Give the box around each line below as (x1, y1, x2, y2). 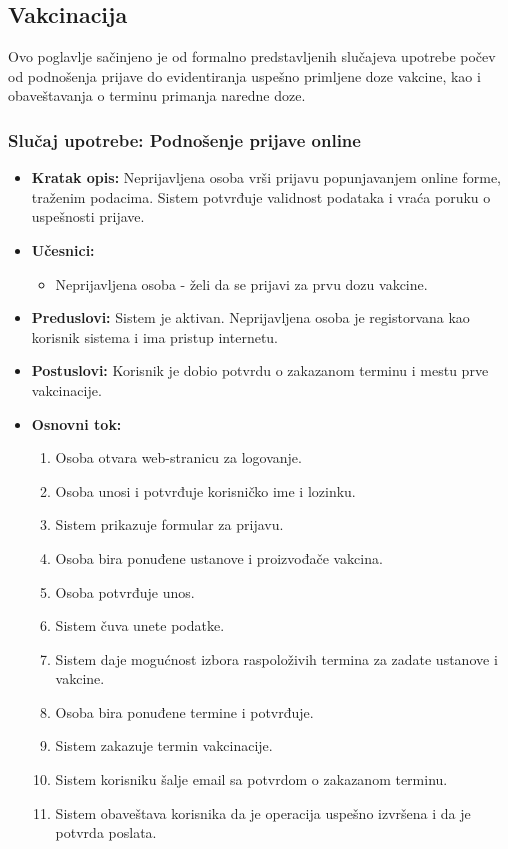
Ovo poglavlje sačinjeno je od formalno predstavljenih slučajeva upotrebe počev (8, 46, 496, 67)
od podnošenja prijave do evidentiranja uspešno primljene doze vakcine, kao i (8, 65, 481, 86)
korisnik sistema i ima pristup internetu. (31, 326, 279, 347)
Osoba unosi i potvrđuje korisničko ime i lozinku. (55, 480, 356, 501)
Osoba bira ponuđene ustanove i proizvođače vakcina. (55, 547, 383, 568)
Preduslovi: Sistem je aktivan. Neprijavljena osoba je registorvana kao (31, 307, 470, 328)
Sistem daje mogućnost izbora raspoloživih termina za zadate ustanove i (55, 648, 498, 669)
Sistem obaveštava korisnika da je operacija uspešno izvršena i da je (55, 802, 471, 823)
